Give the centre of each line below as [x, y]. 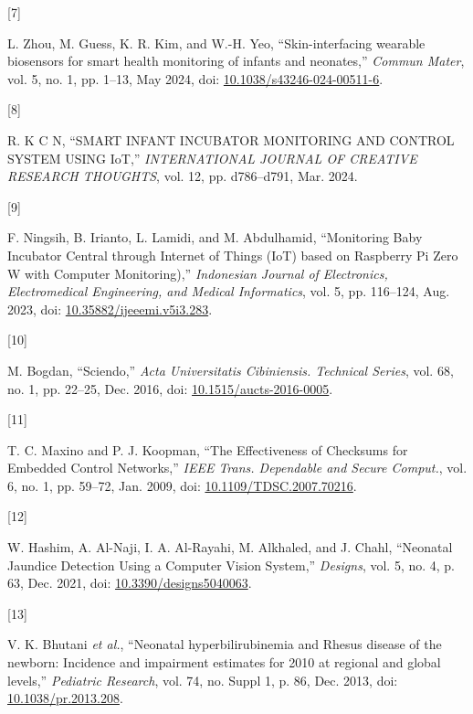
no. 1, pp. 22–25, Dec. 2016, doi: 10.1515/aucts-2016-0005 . [170, 388]
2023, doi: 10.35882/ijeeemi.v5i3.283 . [110, 309]
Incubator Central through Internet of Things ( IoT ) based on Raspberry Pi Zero [233, 255]
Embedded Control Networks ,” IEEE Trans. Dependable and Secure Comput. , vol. [237, 468]
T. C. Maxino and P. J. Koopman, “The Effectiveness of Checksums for [208, 449]
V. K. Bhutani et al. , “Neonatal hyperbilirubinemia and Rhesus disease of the [225, 644]
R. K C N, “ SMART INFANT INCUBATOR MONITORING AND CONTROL [231, 139]
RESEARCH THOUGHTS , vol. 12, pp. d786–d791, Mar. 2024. [183, 176]
